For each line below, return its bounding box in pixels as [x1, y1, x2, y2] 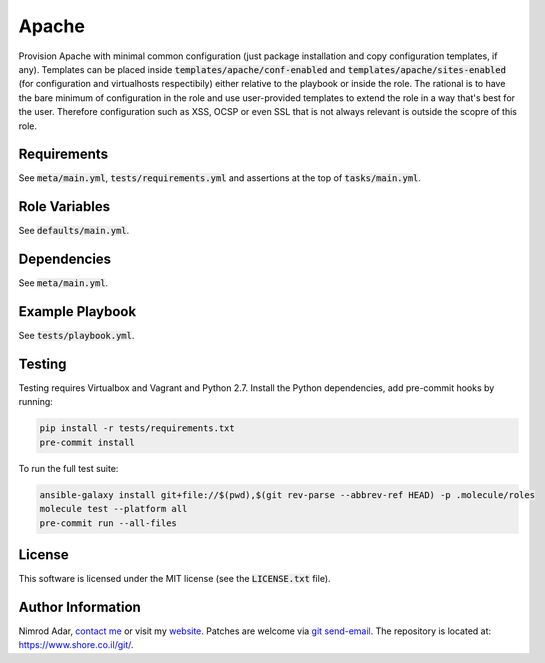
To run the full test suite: [18, 462, 119, 474]
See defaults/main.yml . [18, 225, 130, 237]
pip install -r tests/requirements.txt [39, 423, 235, 434]
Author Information [18, 598, 142, 615]
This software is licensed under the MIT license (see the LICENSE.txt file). [18, 573, 331, 585]
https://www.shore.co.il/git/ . [18, 639, 134, 651]
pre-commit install [39, 436, 135, 448]
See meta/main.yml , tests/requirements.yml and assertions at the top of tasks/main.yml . [18, 172, 422, 184]
